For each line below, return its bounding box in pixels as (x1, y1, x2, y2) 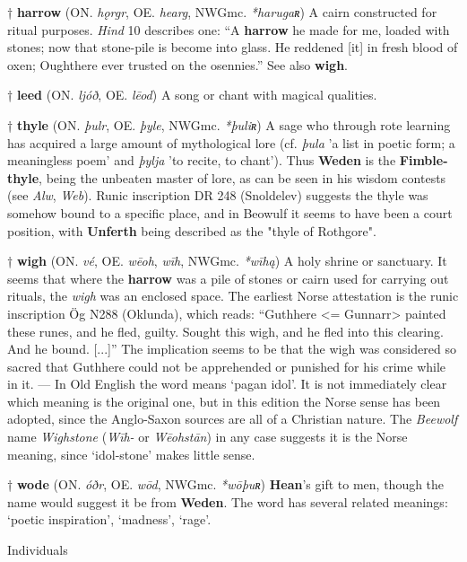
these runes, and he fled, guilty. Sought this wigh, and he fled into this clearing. (7, 321, 444, 340)
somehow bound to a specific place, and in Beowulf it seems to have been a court (7, 203, 453, 222)
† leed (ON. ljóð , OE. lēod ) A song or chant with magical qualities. (7, 85, 377, 104)
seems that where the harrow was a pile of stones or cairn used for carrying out (7, 268, 449, 287)
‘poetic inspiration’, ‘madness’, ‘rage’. (7, 510, 212, 529)
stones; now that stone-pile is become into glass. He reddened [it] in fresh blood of (7, 38, 458, 57)
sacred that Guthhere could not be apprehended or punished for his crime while (7, 356, 446, 375)
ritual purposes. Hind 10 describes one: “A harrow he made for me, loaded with (7, 20, 450, 39)
